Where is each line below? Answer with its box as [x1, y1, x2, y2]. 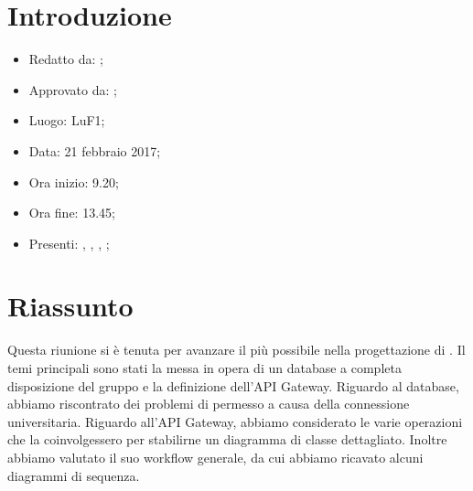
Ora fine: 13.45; [28, 203, 115, 222]
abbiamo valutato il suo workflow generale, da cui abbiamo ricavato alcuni [7, 447, 424, 466]
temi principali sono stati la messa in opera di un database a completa [7, 358, 402, 377]
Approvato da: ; [28, 80, 117, 99]
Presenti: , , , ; [28, 233, 110, 252]
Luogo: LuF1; [28, 111, 105, 130]
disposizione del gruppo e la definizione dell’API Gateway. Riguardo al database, [7, 376, 459, 395]
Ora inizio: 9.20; [28, 172, 119, 191]
